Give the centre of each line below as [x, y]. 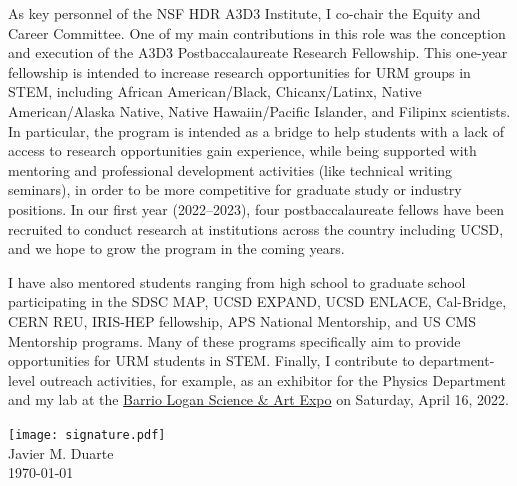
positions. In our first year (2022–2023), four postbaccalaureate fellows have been [256, 208]
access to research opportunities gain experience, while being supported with [242, 150]
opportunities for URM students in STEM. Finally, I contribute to [211, 360]
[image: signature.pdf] [87, 434]
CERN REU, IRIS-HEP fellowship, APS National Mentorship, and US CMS [242, 320]
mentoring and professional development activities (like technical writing [230, 169]
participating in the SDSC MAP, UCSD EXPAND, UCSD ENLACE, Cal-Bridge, [257, 301]
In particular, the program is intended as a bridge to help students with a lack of [256, 130]
